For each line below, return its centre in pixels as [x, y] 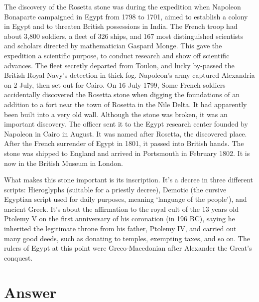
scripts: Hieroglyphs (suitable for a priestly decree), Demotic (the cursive [115, 189]
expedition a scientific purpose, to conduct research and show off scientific [117, 55]
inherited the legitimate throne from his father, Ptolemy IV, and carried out [120, 228]
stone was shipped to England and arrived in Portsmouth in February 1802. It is [127, 153]
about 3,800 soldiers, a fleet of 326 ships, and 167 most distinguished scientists [124, 36]
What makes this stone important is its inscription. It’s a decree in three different [129, 180]
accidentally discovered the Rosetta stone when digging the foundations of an [122, 94]
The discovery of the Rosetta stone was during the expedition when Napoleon [123, 6]
